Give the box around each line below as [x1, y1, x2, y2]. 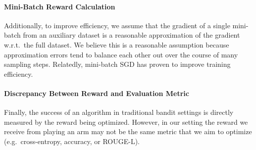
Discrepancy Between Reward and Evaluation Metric [4, 88, 189, 98]
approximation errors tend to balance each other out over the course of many [4, 49, 238, 59]
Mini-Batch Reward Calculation [4, 1, 115, 11]
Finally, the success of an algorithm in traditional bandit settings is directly [4, 107, 234, 117]
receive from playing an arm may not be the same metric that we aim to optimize [4, 126, 252, 137]
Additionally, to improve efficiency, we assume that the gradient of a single [4, 20, 230, 30]
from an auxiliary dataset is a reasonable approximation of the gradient [23, 30, 240, 40]
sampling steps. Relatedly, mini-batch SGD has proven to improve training [4, 59, 231, 69]
